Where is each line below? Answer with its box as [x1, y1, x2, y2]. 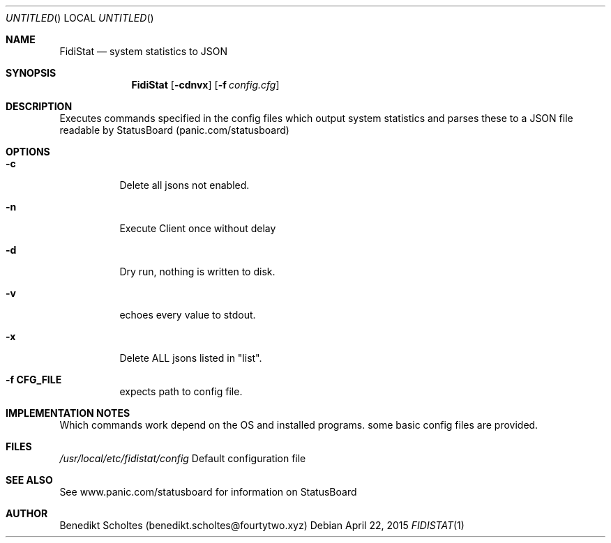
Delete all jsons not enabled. [119, 179, 250, 191]
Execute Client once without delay [119, 222, 276, 234]
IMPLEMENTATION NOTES [6, 407, 130, 419]
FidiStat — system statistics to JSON [59, 45, 227, 57]
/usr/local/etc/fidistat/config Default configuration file [59, 452, 306, 464]
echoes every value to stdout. [119, 309, 256, 321]
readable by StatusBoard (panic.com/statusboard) [59, 124, 289, 136]
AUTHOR [6, 507, 48, 519]
